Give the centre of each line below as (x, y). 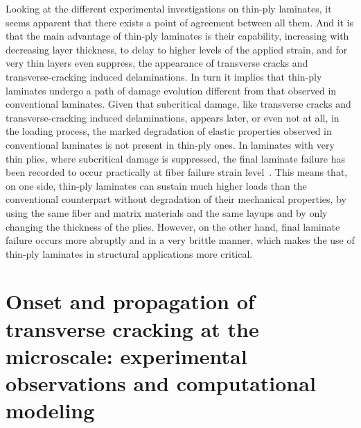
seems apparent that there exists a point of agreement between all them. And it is (180, 22)
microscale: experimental (126, 355)
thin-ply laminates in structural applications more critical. (129, 253)
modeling (50, 410)
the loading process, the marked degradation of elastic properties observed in (169, 131)
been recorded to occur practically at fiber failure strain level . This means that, (177, 172)
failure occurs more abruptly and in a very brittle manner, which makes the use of (180, 240)
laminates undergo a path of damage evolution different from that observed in (171, 90)
